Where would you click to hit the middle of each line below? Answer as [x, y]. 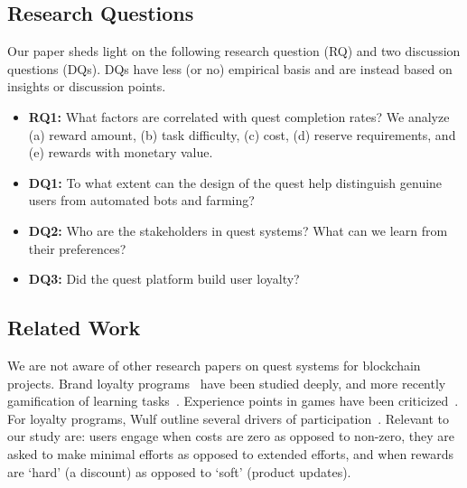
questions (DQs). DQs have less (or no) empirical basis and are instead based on [230, 68]
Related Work [74, 328]
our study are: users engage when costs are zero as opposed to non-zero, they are [231, 436]
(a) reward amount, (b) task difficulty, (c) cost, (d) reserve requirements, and [242, 134]
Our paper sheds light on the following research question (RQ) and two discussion [234, 51]
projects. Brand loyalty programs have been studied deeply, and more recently [227, 383]
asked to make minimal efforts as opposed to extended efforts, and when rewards [231, 453]
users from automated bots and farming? [141, 200]
